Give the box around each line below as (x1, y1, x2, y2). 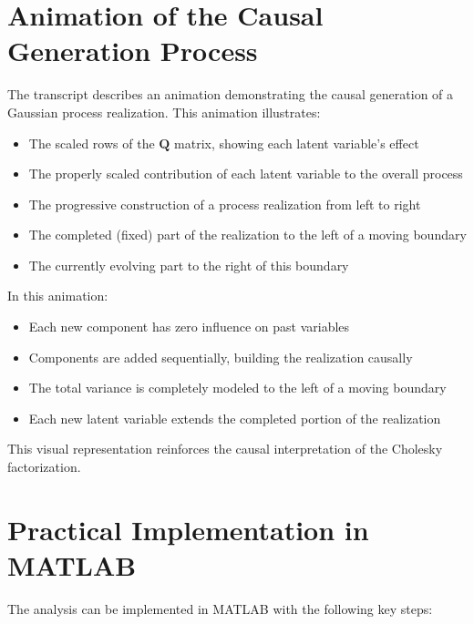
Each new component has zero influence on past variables (28, 317, 350, 336)
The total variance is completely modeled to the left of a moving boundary (28, 378, 447, 397)
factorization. (7, 457, 81, 476)
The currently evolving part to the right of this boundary (28, 255, 349, 274)
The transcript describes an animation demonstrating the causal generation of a (7, 85, 454, 104)
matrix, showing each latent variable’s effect (174, 133, 419, 152)
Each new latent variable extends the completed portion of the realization (28, 408, 441, 427)
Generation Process (7, 32, 258, 69)
